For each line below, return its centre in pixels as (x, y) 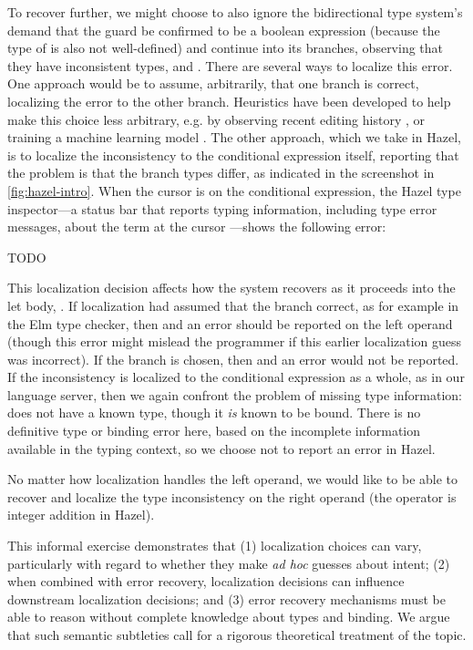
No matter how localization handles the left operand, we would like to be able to (233, 479)
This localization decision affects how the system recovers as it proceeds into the (231, 288)
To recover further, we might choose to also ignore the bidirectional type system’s (235, 12)
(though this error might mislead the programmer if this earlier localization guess (235, 341)
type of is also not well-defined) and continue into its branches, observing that (226, 48)
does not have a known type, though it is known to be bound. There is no (214, 413)
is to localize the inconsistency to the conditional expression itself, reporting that (233, 155)
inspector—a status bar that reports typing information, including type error (222, 208)
